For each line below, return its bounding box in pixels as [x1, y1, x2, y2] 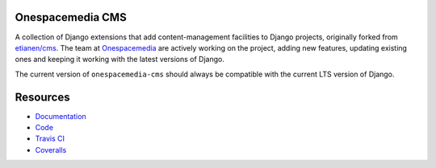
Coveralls [35, 145, 67, 154]
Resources [15, 90, 70, 104]
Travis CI [35, 133, 65, 144]
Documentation [35, 111, 86, 121]
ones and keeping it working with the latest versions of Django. [15, 55, 225, 64]
